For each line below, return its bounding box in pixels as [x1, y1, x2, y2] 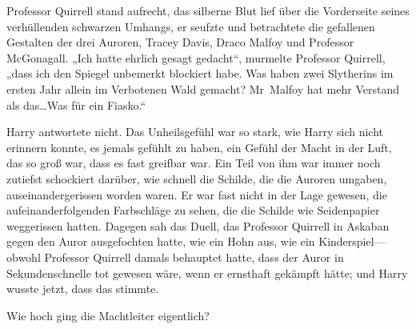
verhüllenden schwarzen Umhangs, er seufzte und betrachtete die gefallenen [6, 18, 375, 34]
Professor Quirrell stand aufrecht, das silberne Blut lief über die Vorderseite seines [6, 2, 410, 18]
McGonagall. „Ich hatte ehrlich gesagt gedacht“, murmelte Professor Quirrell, [6, 49, 386, 66]
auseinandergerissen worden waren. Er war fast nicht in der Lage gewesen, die [6, 186, 387, 203]
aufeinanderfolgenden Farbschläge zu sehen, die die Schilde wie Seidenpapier [6, 202, 380, 219]
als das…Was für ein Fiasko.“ [6, 96, 146, 113]
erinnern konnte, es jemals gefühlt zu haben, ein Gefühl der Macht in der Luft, [6, 138, 392, 155]
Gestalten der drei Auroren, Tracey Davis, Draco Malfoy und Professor [6, 34, 354, 50]
